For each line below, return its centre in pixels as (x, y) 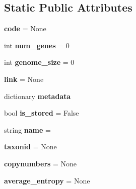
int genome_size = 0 (39, 62)
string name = (27, 129)
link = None (24, 79)
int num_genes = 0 (37, 45)
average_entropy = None (47, 180)
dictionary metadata (38, 96)
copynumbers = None (41, 163)
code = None (25, 28)
